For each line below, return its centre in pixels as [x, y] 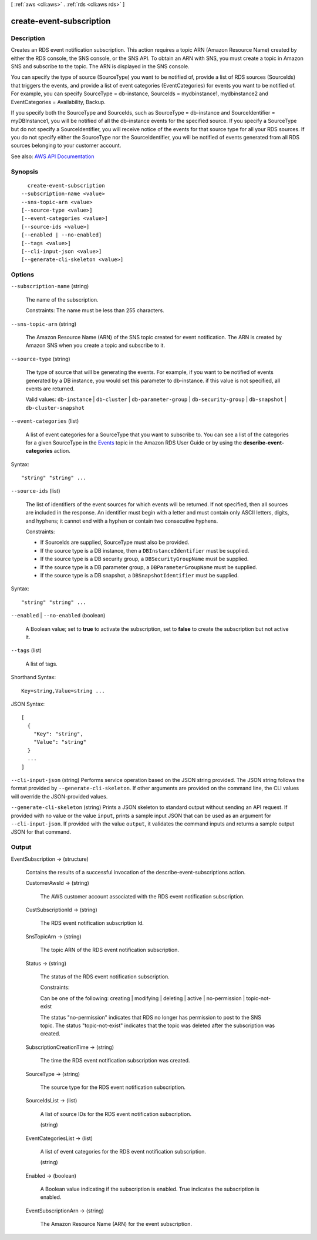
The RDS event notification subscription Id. [92, 923]
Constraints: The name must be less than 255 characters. [95, 310]
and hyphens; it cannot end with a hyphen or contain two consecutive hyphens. [122, 521]
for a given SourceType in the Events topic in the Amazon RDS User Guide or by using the [134, 442]
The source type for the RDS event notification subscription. [113, 1087]
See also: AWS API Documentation [53, 156]
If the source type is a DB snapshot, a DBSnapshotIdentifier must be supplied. [139, 575]
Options [23, 275]
